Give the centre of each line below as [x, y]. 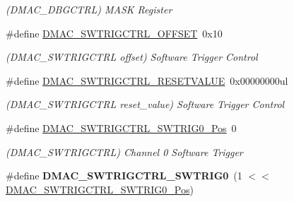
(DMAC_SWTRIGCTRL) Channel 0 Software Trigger [124, 151]
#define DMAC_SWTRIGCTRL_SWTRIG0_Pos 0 [121, 127]
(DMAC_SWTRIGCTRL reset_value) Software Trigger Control [145, 104]
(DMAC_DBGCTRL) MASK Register [89, 9]
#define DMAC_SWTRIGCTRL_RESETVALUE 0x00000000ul [147, 80]
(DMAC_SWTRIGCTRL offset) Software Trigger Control [132, 57]
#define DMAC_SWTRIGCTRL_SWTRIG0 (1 [124, 176]
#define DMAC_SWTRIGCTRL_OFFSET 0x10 [114, 33]
